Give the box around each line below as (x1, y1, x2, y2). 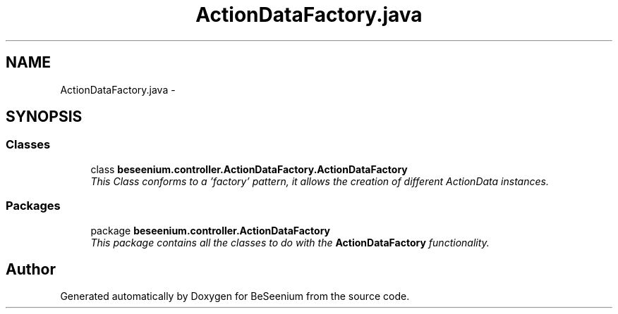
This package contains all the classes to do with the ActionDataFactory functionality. (90, 236, 490, 249)
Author (6, 260, 56, 278)
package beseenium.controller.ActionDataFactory (90, 224, 331, 237)
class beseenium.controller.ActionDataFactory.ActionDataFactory (90, 163, 408, 175)
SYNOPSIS (6, 108, 83, 126)
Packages (6, 199, 61, 213)
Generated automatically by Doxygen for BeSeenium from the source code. (60, 290, 410, 303)
